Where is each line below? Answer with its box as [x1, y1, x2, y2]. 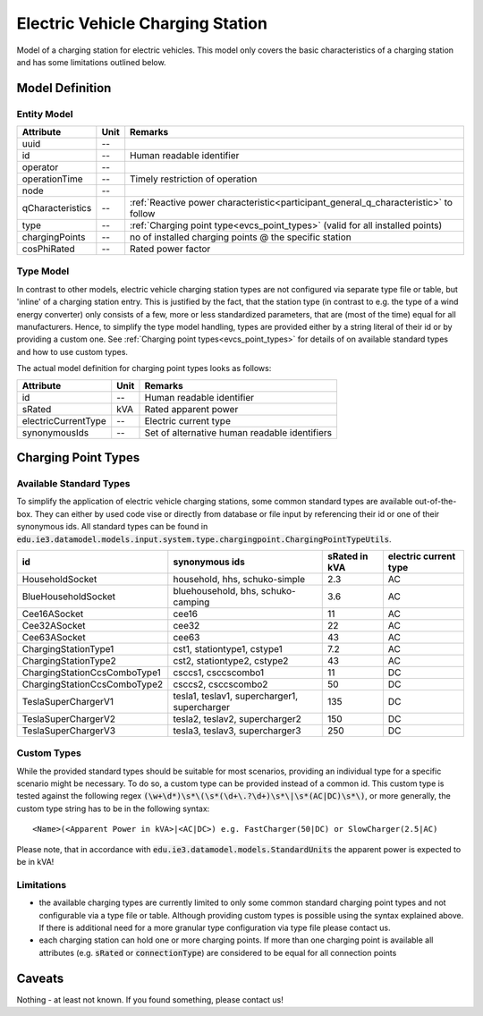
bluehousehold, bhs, [173, 584, 259, 597]
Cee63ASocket [21, 631, 86, 643]
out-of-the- [414, 496, 457, 507]
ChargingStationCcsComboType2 [21, 678, 164, 690]
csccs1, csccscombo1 [173, 666, 265, 679]
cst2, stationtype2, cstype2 [173, 654, 289, 666]
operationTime [21, 173, 84, 185]
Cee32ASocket [21, 619, 86, 631]
